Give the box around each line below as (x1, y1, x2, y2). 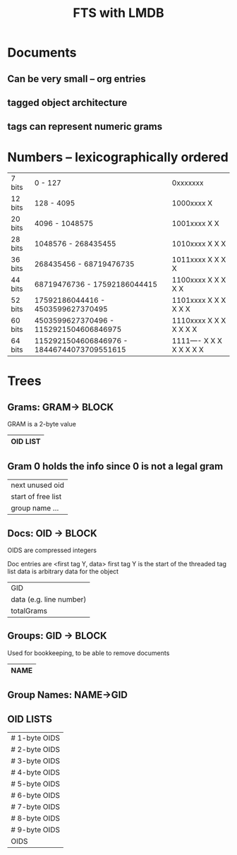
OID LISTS (7, 713, 53, 725)
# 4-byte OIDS (11, 767, 60, 777)
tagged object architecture (7, 97, 128, 109)
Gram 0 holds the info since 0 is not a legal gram (7, 460, 224, 472)
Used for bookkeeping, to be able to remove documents (7, 648, 170, 657)
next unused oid (11, 480, 65, 490)
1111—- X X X (171, 336, 222, 346)
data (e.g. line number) (11, 594, 87, 604)
